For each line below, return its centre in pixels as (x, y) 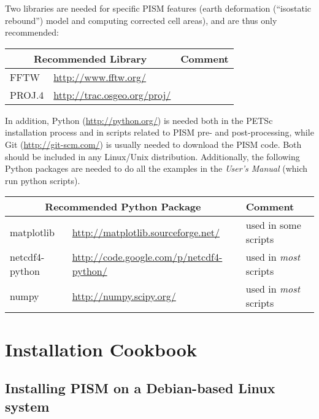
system (27, 406)
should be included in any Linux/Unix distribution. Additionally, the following (152, 156)
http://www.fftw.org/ (100, 77)
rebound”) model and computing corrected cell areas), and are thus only (141, 20)
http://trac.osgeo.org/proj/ (112, 94)
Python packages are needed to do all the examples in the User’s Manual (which (156, 168)
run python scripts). (43, 180)
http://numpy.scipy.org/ (124, 296)
